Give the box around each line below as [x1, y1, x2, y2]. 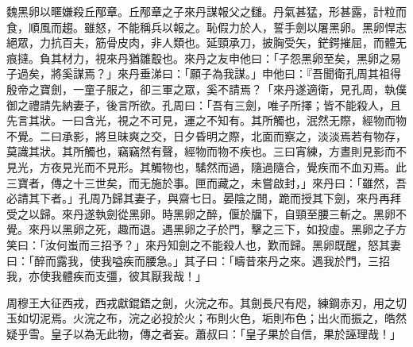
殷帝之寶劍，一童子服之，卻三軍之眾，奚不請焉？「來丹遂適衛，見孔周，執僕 [6, 80, 407, 97]
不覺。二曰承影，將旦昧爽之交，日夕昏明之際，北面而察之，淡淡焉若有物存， [6, 127, 407, 144]
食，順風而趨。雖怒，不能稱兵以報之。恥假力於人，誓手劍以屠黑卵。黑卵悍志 [6, 18, 407, 35]
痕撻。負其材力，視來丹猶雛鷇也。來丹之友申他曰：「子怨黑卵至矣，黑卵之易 [6, 49, 401, 66]
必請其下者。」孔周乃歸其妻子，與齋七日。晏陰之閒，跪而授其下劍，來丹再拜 [6, 190, 401, 206]
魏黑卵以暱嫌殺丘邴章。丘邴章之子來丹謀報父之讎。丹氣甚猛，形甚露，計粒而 [6, 3, 407, 19]
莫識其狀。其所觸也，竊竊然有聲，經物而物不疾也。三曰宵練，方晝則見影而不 [6, 143, 407, 160]
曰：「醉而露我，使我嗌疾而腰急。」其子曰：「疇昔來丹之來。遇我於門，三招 [6, 252, 390, 268]
